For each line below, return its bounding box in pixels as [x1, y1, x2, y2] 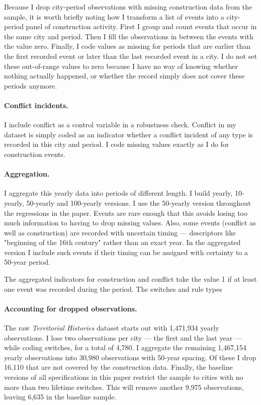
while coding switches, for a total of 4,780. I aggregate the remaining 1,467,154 [4, 342, 247, 353]
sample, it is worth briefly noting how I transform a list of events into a [4, 11, 224, 22]
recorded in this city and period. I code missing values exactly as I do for [4, 139, 229, 149]
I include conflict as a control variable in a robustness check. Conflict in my [4, 119, 236, 130]
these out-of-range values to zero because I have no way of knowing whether [4, 60, 238, 71]
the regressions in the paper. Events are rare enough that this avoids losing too [4, 207, 247, 218]
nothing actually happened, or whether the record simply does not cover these [4, 70, 245, 81]
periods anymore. [4, 80, 57, 91]
